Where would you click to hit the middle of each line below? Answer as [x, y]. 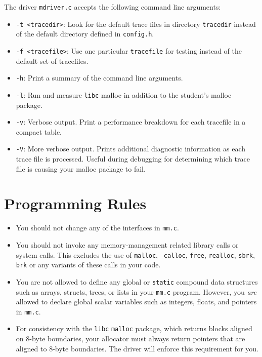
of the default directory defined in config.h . [85, 34]
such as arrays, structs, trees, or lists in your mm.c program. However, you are [136, 291]
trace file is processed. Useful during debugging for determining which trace [133, 159]
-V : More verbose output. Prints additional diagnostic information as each [131, 149]
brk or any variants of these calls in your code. [88, 265]
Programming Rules [75, 203]
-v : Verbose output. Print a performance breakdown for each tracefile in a [131, 122]
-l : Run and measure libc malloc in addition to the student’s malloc [124, 94]
